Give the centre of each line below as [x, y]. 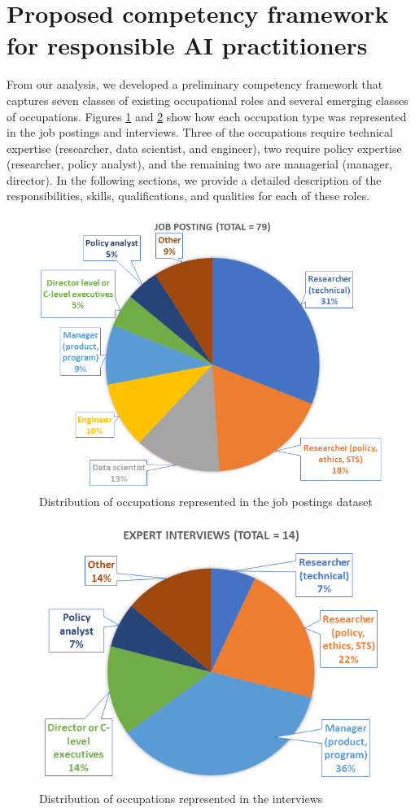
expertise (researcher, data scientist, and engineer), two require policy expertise [204, 148]
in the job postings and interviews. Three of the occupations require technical [200, 132]
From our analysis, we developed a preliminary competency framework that [195, 84]
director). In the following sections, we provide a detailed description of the [194, 179]
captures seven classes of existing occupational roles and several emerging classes [207, 100]
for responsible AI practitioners [187, 45]
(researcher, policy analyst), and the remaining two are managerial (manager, [200, 164]
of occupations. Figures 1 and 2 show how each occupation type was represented [207, 116]
